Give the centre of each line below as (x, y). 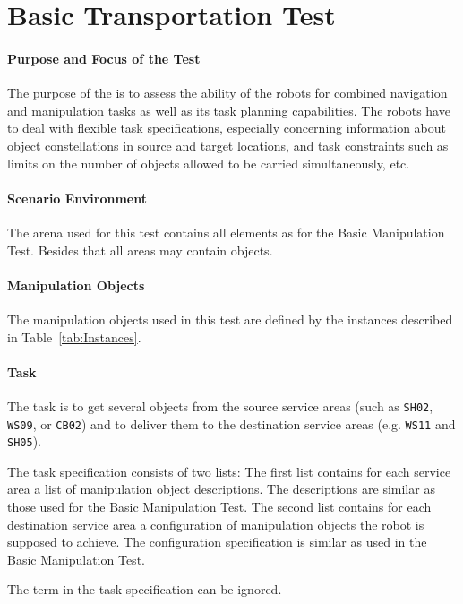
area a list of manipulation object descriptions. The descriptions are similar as (221, 489)
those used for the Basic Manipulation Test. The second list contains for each (219, 507)
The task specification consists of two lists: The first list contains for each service (229, 471)
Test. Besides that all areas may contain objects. (140, 250)
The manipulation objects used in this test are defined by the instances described (230, 319)
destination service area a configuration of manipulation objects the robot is (216, 524)
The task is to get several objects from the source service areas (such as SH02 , (220, 406)
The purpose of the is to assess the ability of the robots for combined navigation (227, 93)
